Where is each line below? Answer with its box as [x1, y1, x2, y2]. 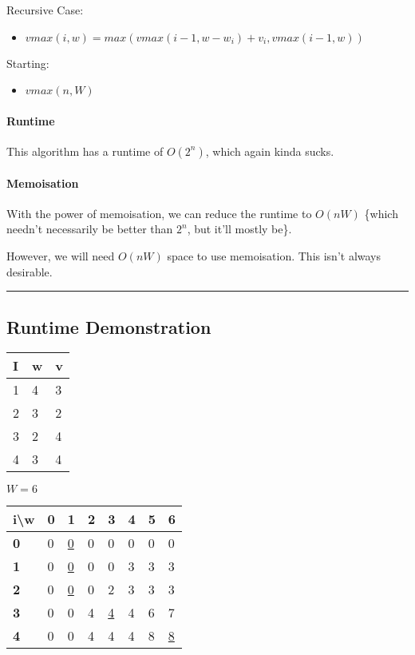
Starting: [6, 54, 49, 71]
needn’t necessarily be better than [6, 220, 173, 237]
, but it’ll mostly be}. [187, 220, 292, 237]
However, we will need [6, 247, 115, 264]
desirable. [6, 263, 53, 280]
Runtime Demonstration [6, 314, 211, 339]
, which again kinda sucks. [205, 142, 334, 159]
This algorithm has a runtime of [6, 142, 164, 159]
